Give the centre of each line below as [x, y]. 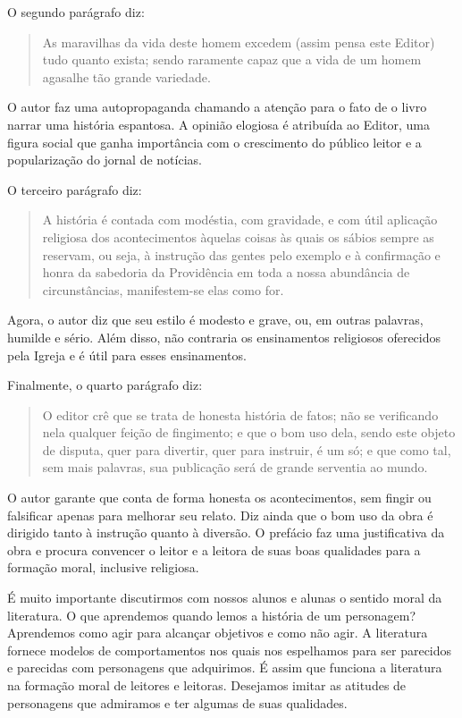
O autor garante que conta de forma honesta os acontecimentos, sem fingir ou [219, 498]
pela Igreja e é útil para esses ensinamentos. [127, 355]
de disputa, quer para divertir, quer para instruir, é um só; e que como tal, [247, 449]
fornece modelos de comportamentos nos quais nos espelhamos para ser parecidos [230, 650]
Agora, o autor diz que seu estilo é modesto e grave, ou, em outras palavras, [215, 320]
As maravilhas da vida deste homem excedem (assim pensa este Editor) [239, 42]
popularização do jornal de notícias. [105, 160]
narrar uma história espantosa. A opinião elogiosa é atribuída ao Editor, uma [218, 124]
